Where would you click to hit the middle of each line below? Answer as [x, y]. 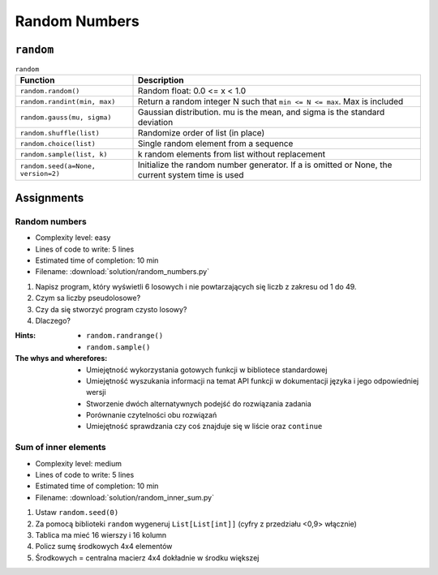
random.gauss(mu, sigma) [66, 117]
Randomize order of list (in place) [202, 133]
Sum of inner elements [61, 448]
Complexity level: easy [73, 238]
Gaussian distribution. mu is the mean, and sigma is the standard [262, 112]
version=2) [40, 174]
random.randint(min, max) [68, 101]
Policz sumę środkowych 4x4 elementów [104, 547]
